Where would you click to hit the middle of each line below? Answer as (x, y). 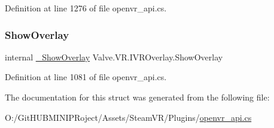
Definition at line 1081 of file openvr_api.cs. (86, 77)
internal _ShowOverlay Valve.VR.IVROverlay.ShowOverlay (114, 57)
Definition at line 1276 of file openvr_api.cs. (86, 8)
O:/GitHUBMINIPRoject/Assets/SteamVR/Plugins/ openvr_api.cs (128, 117)
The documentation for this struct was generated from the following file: (137, 97)
